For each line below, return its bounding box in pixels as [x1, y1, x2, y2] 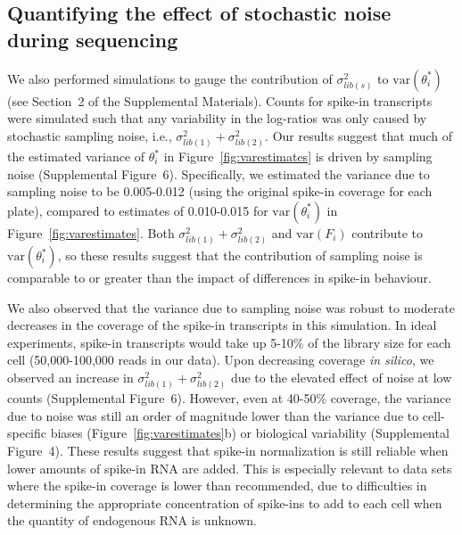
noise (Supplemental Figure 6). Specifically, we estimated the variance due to [7, 164, 430, 183]
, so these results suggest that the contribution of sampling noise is [57, 246, 423, 264]
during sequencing [7, 25, 178, 53]
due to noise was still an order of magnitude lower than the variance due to [7, 406, 419, 424]
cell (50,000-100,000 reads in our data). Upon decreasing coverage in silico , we [7, 350, 434, 369]
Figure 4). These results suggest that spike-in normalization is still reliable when [7, 440, 449, 459]
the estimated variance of [7, 147, 145, 165]
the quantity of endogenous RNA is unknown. [7, 511, 257, 530]
